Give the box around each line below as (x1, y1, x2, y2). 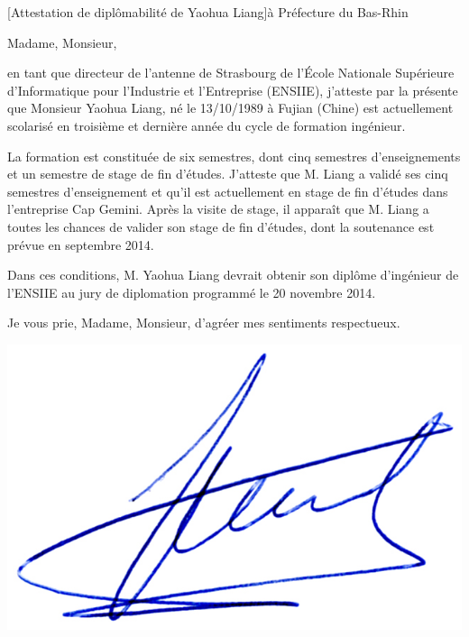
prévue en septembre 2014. (7, 235, 154, 254)
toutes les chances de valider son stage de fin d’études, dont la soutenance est (7, 217, 435, 235)
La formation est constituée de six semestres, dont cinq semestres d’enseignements (7, 146, 461, 165)
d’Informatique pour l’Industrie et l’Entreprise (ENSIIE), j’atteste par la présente (7, 80, 458, 99)
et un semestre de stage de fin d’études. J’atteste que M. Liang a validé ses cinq (7, 164, 448, 183)
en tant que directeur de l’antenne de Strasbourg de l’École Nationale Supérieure (7, 63, 455, 82)
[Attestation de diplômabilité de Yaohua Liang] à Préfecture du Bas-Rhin (7, 3, 409, 21)
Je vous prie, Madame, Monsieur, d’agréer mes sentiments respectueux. (7, 313, 400, 332)
